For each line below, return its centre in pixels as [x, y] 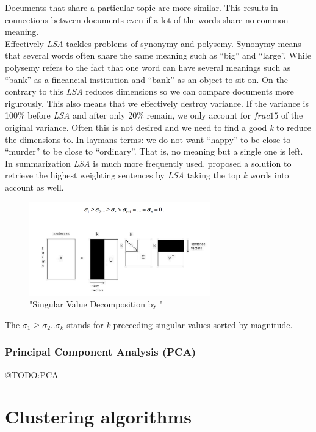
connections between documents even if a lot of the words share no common [147, 19]
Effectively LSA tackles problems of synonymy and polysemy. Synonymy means [153, 43]
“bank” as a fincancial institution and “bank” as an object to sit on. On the [146, 79]
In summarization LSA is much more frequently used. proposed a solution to [148, 163]
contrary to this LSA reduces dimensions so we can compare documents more [149, 91]
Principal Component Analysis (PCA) [101, 352]
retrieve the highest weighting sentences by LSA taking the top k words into [147, 175]
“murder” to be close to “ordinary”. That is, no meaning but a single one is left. [154, 151]
